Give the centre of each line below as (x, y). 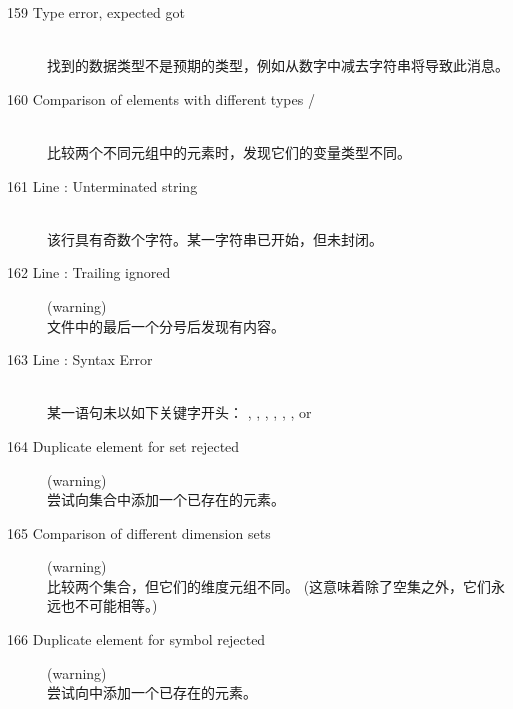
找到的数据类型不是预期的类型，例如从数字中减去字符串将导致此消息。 (278, 65)
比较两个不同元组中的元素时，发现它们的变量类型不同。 (229, 151)
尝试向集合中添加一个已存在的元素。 (166, 499)
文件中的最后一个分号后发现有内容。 (166, 325)
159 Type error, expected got (96, 12)
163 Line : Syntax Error (80, 359)
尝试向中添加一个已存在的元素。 (152, 692)
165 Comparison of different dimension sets (139, 532)
